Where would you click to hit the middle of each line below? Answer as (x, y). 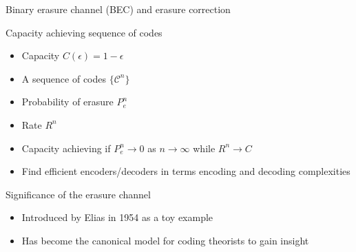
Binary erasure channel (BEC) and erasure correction (118, 9)
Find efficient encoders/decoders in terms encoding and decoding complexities (186, 171)
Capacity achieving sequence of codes (84, 32)
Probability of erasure (67, 102)
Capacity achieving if (66, 148)
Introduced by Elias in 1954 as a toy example (117, 217)
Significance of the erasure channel (78, 194)
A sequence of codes (64, 78)
